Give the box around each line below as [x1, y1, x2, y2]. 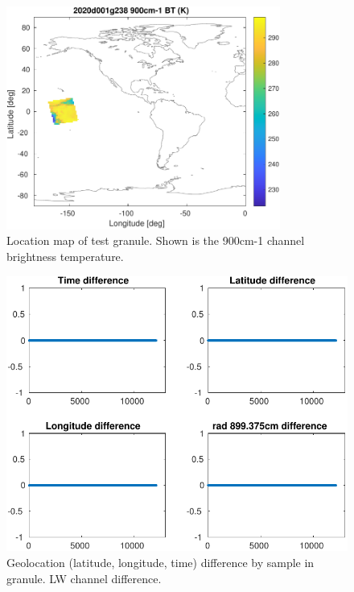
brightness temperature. [6, 247, 124, 264]
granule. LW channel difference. [6, 569, 162, 586]
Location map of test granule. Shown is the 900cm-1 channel [6, 232, 305, 249]
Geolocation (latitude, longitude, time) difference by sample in [6, 553, 315, 570]
